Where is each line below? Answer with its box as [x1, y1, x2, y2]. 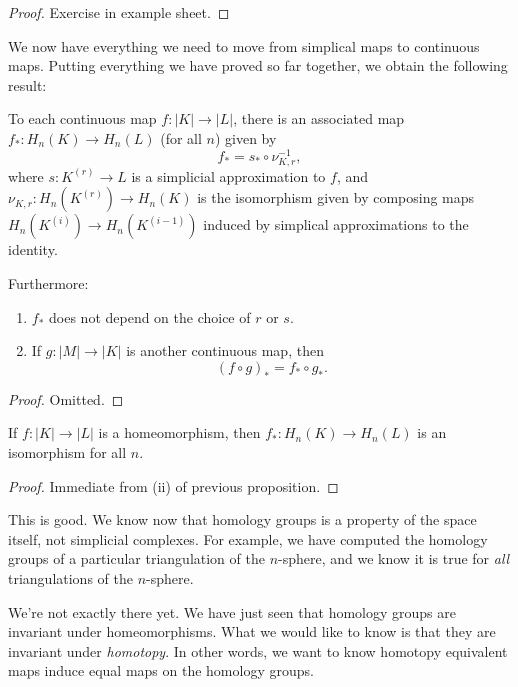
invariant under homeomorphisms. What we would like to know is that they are [8, 621, 496, 642]
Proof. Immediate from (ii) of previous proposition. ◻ [8, 475, 339, 496]
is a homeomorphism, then [98, 422, 261, 443]
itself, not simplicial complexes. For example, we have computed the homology [8, 528, 488, 549]
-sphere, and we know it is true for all [278, 548, 510, 569]
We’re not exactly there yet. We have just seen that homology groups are [8, 601, 456, 622]
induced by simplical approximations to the [203, 214, 469, 235]
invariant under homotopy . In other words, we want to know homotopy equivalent [8, 640, 508, 661]
